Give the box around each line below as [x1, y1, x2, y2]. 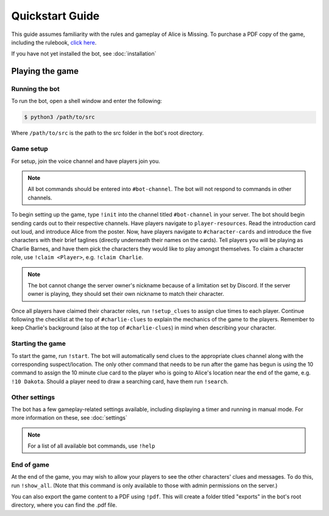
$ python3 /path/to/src [24, 113, 96, 121]
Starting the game [11, 339, 66, 348]
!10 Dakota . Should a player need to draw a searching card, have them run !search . [11, 378, 228, 385]
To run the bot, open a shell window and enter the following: [11, 98, 163, 105]
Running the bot [11, 85, 60, 93]
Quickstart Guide [11, 9, 100, 23]
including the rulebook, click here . [11, 38, 97, 46]
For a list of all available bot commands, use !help [27, 442, 155, 450]
